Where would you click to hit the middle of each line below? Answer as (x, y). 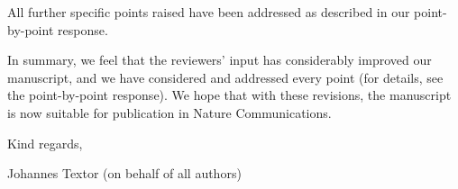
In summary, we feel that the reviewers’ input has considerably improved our (220, 60)
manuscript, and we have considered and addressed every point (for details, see (225, 77)
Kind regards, (45, 143)
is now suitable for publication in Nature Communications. (169, 112)
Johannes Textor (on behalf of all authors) (124, 173)
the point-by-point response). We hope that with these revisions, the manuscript (229, 95)
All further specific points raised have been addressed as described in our (209, 12)
